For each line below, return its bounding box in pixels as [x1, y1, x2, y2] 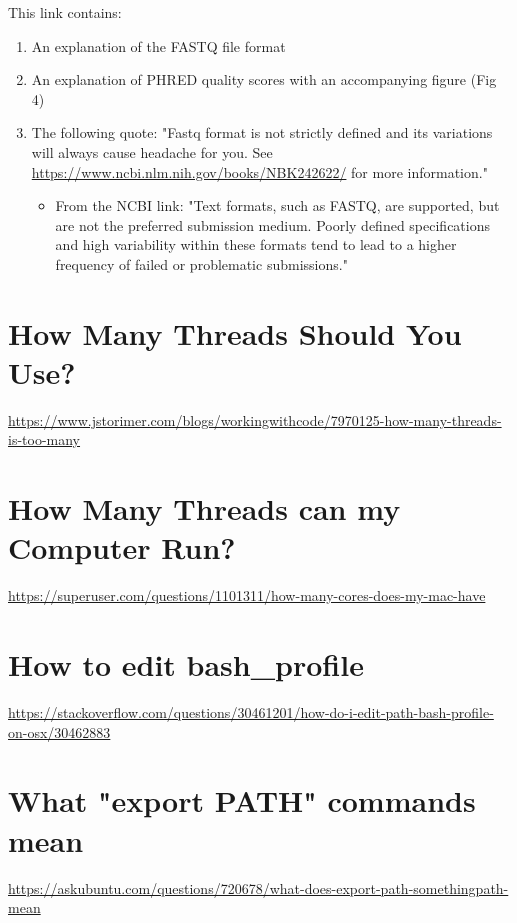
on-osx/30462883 [8, 721, 111, 742]
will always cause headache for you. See [31, 141, 273, 162]
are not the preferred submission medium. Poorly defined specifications [55, 214, 490, 235]
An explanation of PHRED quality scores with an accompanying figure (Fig [31, 69, 497, 90]
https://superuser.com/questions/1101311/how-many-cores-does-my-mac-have [8, 585, 486, 606]
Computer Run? [8, 527, 236, 568]
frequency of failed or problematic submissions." [55, 253, 348, 274]
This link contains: [8, 2, 122, 22]
